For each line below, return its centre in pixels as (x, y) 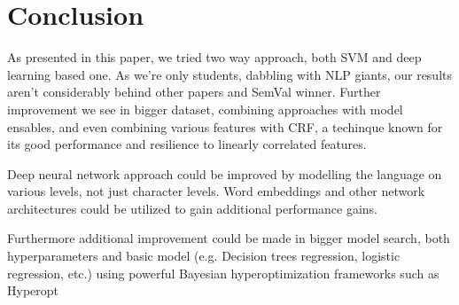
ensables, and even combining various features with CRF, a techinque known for (225, 126)
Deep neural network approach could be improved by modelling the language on (225, 173)
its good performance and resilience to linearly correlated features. (187, 144)
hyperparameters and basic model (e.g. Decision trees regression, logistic (204, 256)
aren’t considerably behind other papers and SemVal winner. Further (194, 92)
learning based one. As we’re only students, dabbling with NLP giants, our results (229, 74)
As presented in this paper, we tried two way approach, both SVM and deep (214, 57)
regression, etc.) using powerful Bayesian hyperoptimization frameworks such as (223, 273)
